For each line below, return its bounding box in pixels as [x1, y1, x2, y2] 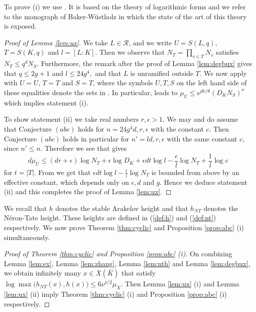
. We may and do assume [162, 114, 238, 124]
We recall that [4, 203, 47, 213]
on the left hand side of [176, 77, 247, 88]
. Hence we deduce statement [160, 176, 248, 187]
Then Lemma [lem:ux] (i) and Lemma [125, 278, 239, 289]
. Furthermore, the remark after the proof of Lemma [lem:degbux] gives [36, 58, 252, 69]
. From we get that [34, 167, 91, 177]
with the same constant [166, 133, 237, 143]
